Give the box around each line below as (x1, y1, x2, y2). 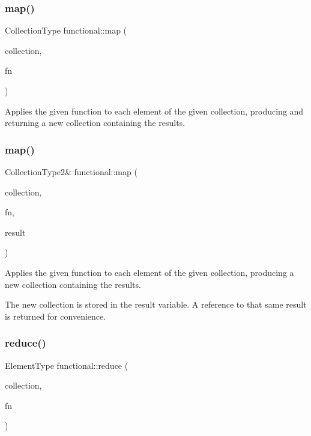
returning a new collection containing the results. (5, 116, 186, 129)
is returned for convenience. (5, 309, 106, 322)
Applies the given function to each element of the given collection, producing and (5, 104, 304, 117)
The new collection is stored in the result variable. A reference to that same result (5, 298, 307, 311)
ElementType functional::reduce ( (5, 359, 128, 371)
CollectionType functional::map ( (5, 24, 127, 37)
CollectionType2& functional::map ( (5, 166, 137, 178)
